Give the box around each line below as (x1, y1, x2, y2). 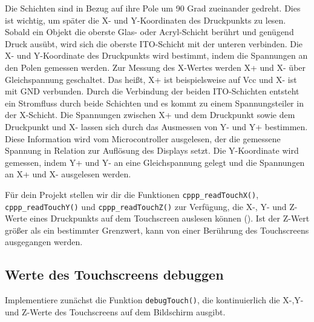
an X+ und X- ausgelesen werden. (5, 168, 131, 180)
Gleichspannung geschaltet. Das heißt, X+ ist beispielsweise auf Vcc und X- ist (5, 73, 297, 85)
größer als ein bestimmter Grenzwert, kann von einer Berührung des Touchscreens (5, 223, 309, 236)
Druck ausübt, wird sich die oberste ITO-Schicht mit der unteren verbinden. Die (5, 37, 303, 50)
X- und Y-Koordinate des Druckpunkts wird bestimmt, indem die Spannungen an (5, 49, 308, 62)
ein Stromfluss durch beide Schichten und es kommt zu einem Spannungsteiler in (5, 96, 304, 109)
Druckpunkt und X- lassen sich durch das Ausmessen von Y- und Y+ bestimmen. (5, 120, 308, 133)
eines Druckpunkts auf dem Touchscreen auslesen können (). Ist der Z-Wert (30, 212, 310, 225)
